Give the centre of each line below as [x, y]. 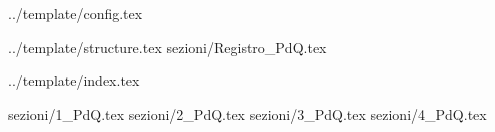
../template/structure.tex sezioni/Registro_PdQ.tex [167, 46]
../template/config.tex [75, 13]
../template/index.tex [74, 80]
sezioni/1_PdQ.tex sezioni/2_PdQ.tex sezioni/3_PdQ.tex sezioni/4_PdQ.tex [247, 113]
